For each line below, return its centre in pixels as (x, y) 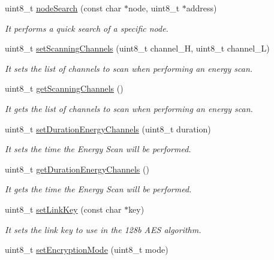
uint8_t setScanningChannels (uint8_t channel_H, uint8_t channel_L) (137, 48)
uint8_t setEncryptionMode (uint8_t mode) (87, 250)
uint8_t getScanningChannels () (64, 88)
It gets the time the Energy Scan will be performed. (98, 189)
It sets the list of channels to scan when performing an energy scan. (129, 68)
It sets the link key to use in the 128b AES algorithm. (103, 229)
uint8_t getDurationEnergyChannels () (77, 169)
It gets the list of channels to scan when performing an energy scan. (129, 108)
